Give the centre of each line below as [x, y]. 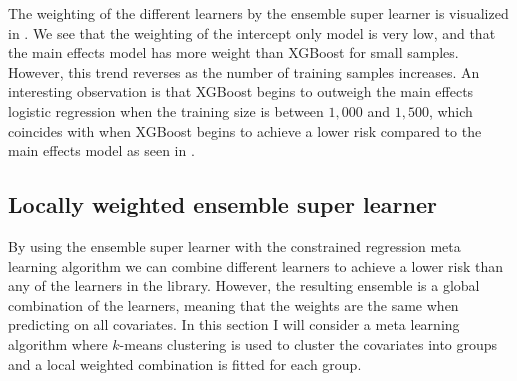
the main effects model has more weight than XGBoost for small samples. [233, 52]
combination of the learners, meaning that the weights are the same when [233, 304]
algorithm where [58, 343]
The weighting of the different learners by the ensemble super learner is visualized [258, 13]
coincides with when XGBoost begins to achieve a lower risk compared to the [245, 130]
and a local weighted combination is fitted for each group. [185, 363]
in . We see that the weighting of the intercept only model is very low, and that [252, 32]
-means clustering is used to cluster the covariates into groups [308, 343]
